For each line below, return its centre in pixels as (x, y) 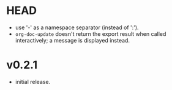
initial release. (33, 81)
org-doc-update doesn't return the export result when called (91, 33)
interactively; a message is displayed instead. (73, 40)
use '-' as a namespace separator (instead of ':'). (77, 27)
